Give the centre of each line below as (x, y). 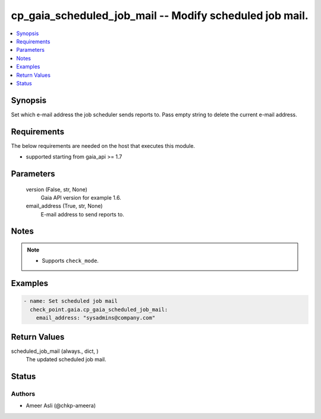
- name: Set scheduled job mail (71, 301)
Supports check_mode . (70, 261)
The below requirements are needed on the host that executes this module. (103, 145)
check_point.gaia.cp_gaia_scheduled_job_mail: (99, 309)
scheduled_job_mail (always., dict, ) (55, 351)
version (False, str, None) (56, 189)
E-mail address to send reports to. (83, 214)
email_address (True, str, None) (64, 206)
